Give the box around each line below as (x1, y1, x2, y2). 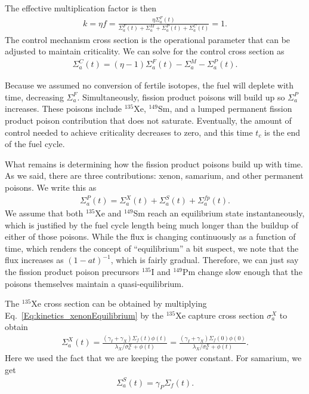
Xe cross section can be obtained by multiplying (31, 297, 207, 310)
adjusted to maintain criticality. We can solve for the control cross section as (5, 45, 285, 57)
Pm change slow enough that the (182, 265, 302, 278)
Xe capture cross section (175, 309, 264, 321)
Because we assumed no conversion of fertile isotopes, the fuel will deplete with (5, 79, 294, 91)
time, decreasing (5, 90, 64, 103)
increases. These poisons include (5, 102, 122, 115)
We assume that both (5, 207, 84, 219)
